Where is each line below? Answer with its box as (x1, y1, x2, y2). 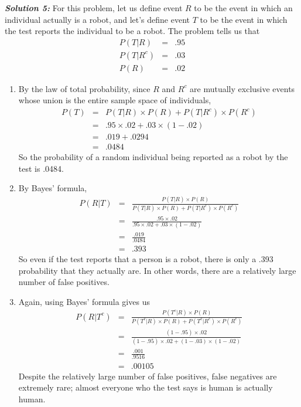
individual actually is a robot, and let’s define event (5, 13, 190, 25)
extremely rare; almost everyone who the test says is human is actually (18, 381, 273, 394)
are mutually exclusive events (190, 82, 295, 94)
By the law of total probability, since (18, 82, 150, 94)
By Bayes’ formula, (18, 182, 87, 194)
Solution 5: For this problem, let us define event (5, 2, 183, 13)
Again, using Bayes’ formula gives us (18, 295, 150, 307)
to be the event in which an (194, 2, 293, 13)
